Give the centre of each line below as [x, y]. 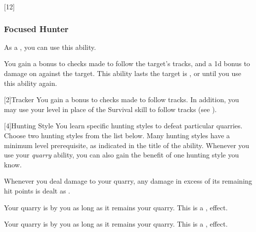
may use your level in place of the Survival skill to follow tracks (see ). [110, 109]
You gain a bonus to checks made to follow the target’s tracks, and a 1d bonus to [127, 63]
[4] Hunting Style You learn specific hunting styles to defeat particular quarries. [123, 126]
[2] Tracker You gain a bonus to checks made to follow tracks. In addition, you [122, 99]
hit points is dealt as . [37, 190]
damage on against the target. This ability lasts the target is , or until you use [123, 73]
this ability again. [31, 83]
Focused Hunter [36, 28]
